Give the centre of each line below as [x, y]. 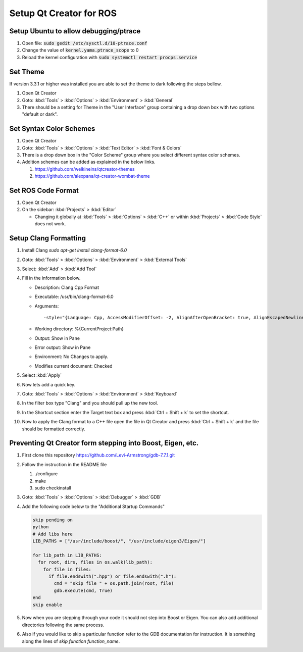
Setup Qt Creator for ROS [63, 13]
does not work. [50, 224]
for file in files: [67, 569]
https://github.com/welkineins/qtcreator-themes [85, 169]
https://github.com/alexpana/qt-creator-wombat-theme [92, 176]
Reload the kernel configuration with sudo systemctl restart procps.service [110, 57]
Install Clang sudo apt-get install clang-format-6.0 [74, 250]
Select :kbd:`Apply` [42, 375]
